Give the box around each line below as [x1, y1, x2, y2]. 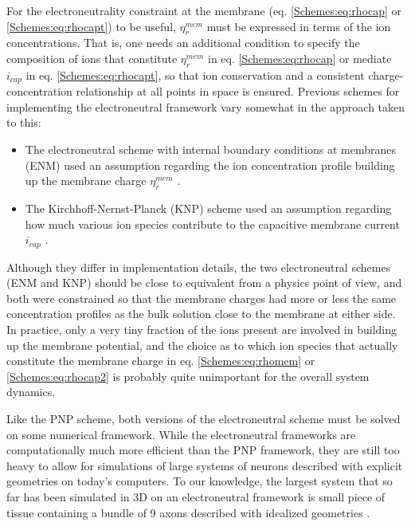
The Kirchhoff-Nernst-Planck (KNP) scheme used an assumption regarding [25, 200, 392, 216]
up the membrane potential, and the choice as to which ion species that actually [6, 336, 398, 353]
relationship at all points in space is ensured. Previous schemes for [76, 83, 400, 100]
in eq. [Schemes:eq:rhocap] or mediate [208, 49, 392, 66]
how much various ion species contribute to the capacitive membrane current [25, 215, 400, 232]
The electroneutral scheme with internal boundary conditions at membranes [25, 141, 396, 158]
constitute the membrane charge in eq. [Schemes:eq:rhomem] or [6, 352, 315, 369]
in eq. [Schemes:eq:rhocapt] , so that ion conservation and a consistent [25, 66, 365, 83]
